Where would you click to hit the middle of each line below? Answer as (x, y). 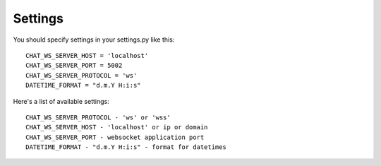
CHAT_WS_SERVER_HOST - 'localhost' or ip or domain (117, 128)
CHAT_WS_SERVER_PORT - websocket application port (115, 137)
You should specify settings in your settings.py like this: (94, 40)
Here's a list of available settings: (61, 101)
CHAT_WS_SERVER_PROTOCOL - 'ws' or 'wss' (98, 117)
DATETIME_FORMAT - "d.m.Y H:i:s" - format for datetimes (126, 147)
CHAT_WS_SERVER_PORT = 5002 (74, 66)
